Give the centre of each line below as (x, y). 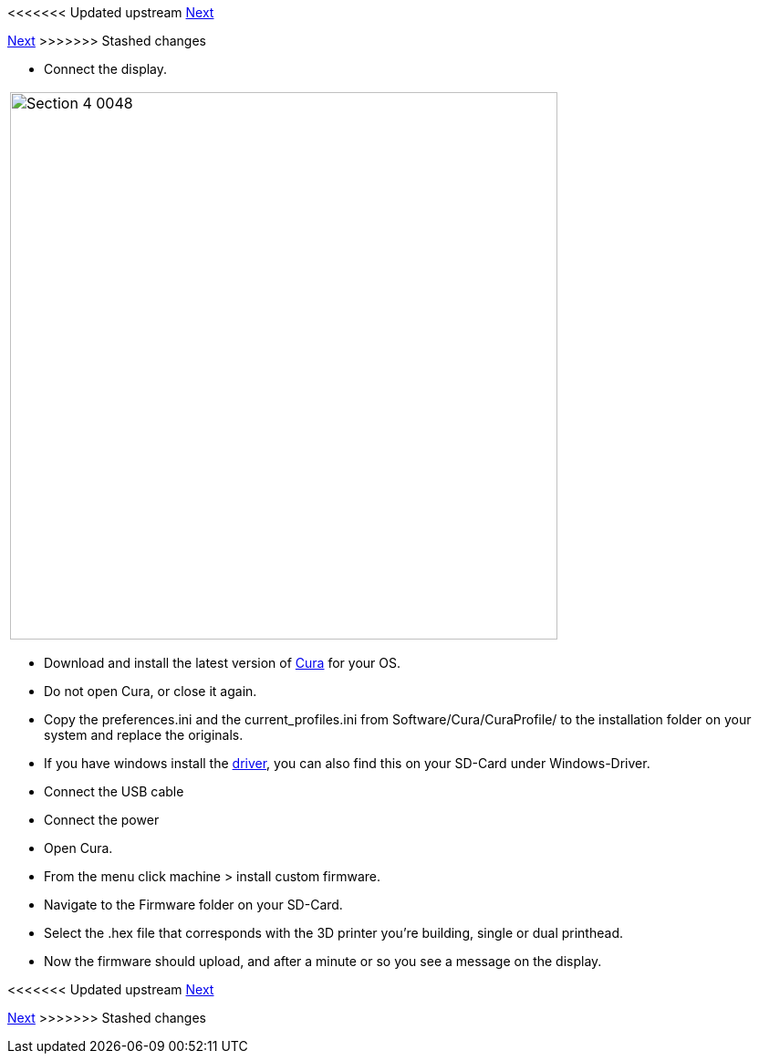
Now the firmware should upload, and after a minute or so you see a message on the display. (323, 961)
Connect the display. (106, 69)
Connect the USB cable (114, 791)
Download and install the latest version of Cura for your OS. (222, 663)
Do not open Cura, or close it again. (151, 691)
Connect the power (102, 820)
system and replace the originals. (144, 735)
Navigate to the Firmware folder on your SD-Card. (193, 905)
